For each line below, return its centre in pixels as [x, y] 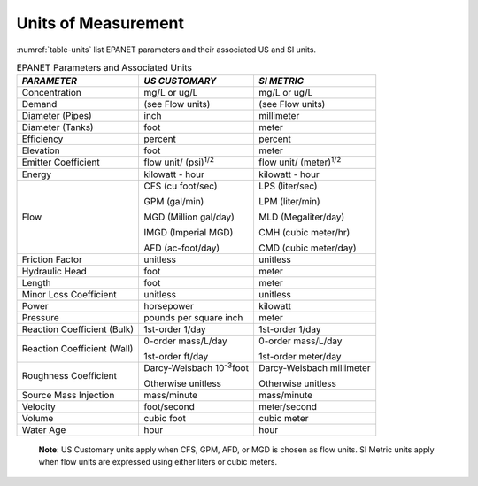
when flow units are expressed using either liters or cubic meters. [158, 462]
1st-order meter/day [300, 356]
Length [37, 282]
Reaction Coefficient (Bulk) [78, 329]
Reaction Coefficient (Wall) [77, 348]
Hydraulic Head [54, 271]
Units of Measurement [100, 23]
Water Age [44, 429]
